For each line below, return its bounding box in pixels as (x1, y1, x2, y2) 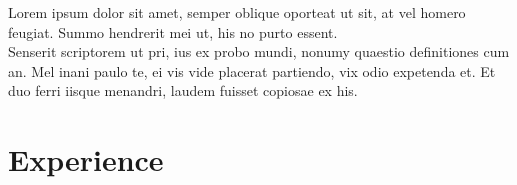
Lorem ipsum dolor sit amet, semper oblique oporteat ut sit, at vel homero (8, 2, 466, 22)
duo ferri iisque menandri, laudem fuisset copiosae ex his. (8, 80, 358, 101)
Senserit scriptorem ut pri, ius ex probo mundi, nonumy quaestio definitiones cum (8, 41, 510, 62)
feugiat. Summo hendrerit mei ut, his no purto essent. (8, 21, 338, 42)
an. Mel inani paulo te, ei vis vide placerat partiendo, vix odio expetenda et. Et (8, 60, 496, 81)
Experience (8, 139, 164, 180)
